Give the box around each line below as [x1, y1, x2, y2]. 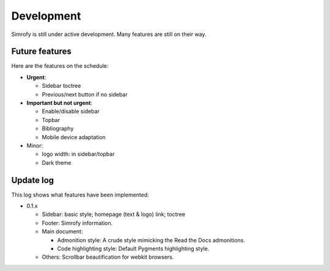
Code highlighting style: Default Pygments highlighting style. [57, 245, 210, 252]
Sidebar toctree [42, 82, 81, 90]
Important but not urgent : [26, 99, 93, 107]
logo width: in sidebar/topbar [42, 150, 115, 158]
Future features [11, 46, 71, 57]
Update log [11, 175, 54, 186]
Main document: [42, 228, 83, 235]
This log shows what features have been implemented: [11, 191, 149, 198]
